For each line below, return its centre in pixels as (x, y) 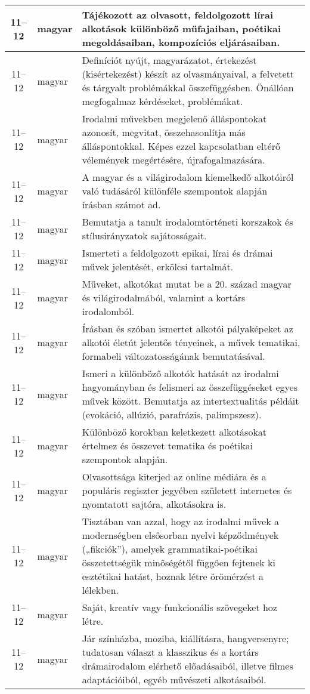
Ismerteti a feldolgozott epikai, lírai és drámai (177, 253)
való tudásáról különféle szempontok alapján (175, 191)
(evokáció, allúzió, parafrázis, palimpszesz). (172, 414)
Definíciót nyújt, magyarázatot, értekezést (169, 60)
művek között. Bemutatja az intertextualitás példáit (190, 401)
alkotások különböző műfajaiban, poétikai (182, 28)
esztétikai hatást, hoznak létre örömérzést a (173, 576)
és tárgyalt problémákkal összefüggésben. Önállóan (188, 87)
